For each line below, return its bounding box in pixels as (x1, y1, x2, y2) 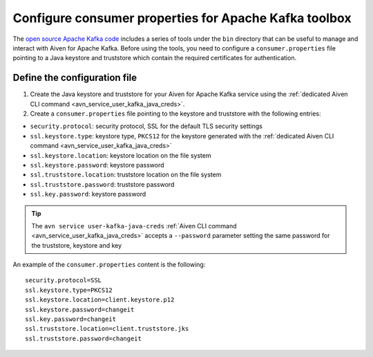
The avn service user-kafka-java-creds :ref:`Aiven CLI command (31, 221, 238, 230)
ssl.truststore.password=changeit (25, 334, 142, 342)
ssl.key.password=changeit (25, 315, 117, 323)
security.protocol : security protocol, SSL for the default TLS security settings (30, 122, 262, 131)
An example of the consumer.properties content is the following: (12, 260, 206, 269)
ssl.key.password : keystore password (30, 190, 146, 199)
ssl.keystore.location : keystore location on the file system (30, 151, 211, 159)
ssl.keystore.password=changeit (25, 305, 135, 313)
